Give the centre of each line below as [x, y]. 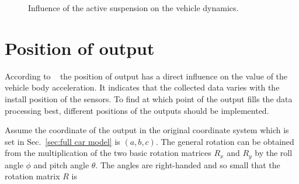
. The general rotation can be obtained [225, 141]
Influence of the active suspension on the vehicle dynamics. [133, 8]
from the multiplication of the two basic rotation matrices [108, 153]
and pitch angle [61, 164]
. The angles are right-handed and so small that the [188, 164]
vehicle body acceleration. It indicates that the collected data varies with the [142, 87]
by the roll [274, 153]
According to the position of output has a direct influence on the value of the [146, 76]
